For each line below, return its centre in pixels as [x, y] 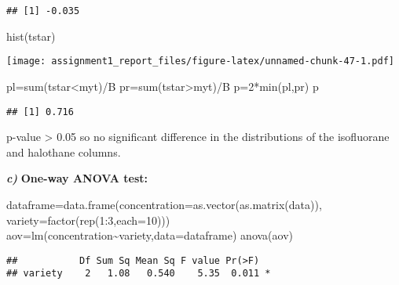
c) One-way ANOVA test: [77, 178]
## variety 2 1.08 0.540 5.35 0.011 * [139, 274]
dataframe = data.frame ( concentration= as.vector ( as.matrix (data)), [164, 204]
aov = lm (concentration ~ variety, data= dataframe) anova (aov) [150, 235]
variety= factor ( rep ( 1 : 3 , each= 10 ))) [88, 220]
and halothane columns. [64, 152]
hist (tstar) [31, 36]
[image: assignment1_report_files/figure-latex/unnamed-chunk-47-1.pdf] [200, 61]
